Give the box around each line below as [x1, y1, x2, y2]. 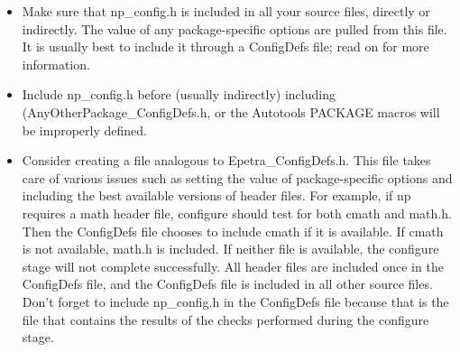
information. [22, 54, 90, 73]
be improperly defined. [22, 120, 147, 139]
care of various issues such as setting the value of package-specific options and [22, 168, 453, 187]
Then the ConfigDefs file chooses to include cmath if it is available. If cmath [22, 221, 444, 240]
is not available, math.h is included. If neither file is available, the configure [22, 239, 439, 258]
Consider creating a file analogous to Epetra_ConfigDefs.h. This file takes [22, 151, 431, 170]
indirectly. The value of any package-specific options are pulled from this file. [22, 19, 447, 38]
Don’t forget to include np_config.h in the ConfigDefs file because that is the [22, 292, 449, 310]
